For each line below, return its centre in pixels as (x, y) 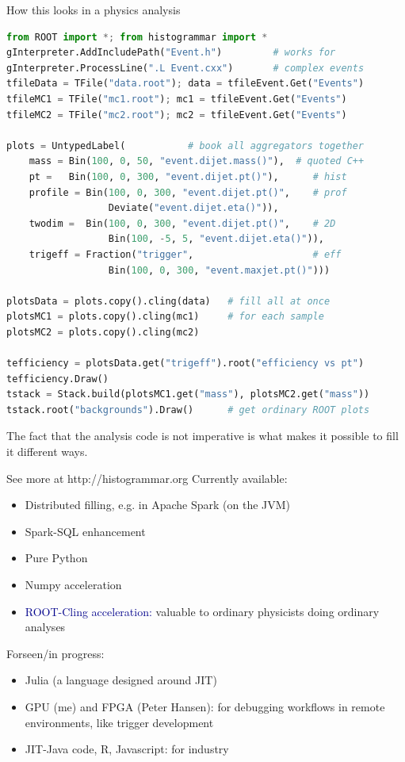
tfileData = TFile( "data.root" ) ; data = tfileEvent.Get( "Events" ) (185, 84)
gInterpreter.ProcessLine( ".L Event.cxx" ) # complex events (185, 68)
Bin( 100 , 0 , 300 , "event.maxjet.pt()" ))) (219, 270)
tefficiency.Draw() (57, 379)
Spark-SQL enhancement (85, 531)
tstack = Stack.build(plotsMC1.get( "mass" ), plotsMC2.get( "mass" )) (188, 394)
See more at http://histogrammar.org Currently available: (147, 478)
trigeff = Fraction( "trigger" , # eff (185, 254)
